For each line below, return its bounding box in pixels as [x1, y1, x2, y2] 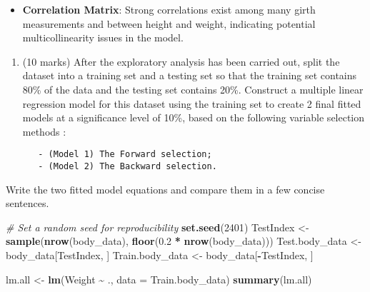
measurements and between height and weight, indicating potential [22, 16, 316, 31]
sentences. [6, 196, 49, 211]
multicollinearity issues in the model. [22, 30, 184, 45]
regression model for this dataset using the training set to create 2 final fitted [22, 96, 361, 111]
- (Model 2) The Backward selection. [38, 161, 217, 171]
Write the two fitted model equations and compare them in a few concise [6, 181, 325, 196]
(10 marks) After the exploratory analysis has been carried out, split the [22, 54, 340, 69]
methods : [22, 124, 66, 139]
